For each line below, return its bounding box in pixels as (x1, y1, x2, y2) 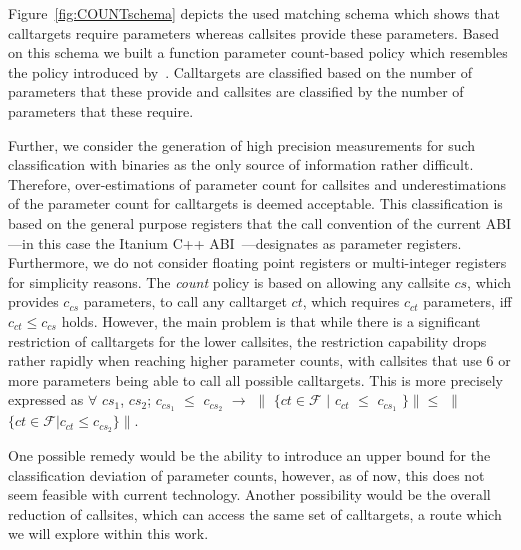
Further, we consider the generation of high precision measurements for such (8, 134, 476, 155)
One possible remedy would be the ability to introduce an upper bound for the (8, 445, 491, 465)
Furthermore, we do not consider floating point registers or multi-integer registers (8, 252, 507, 273)
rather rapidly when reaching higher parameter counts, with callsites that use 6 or (8, 350, 511, 371)
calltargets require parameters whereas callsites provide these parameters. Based (8, 22, 500, 43)
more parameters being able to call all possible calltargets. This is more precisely (8, 369, 503, 390)
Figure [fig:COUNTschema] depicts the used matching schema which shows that (8, 3, 500, 23)
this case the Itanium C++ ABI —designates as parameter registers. (38, 232, 462, 253)
